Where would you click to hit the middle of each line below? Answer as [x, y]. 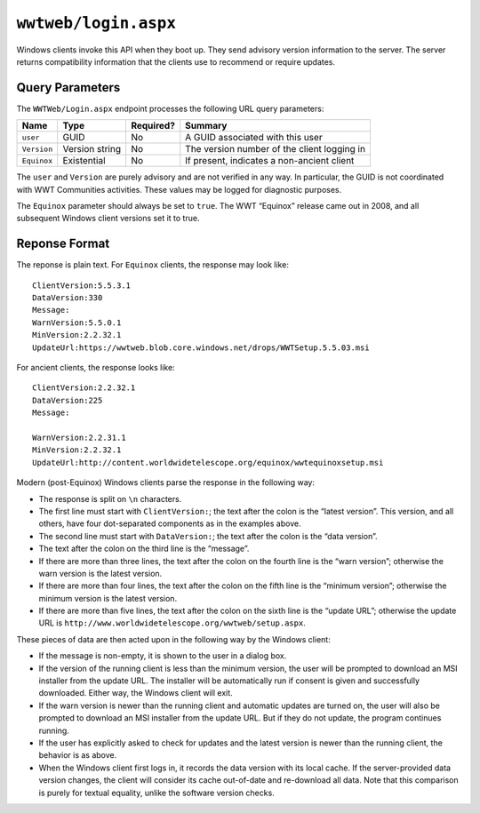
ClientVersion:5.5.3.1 [82, 285]
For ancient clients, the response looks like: [96, 368]
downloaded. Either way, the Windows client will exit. [136, 693]
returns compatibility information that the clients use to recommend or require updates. [176, 61]
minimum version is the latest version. [108, 598]
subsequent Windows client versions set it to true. [108, 219]
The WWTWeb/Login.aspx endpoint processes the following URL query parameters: [170, 108]
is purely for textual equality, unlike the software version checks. [156, 793]
